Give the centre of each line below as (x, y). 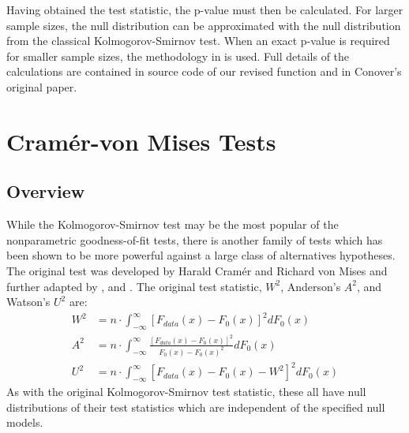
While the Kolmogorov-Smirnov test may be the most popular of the (173, 224)
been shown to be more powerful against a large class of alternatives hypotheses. (201, 255)
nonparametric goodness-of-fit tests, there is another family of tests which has (195, 239)
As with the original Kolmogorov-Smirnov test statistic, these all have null (186, 392)
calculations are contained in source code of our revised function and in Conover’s (204, 71)
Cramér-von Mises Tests (141, 141)
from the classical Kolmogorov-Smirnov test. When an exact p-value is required (198, 41)
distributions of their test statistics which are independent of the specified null (196, 407)
